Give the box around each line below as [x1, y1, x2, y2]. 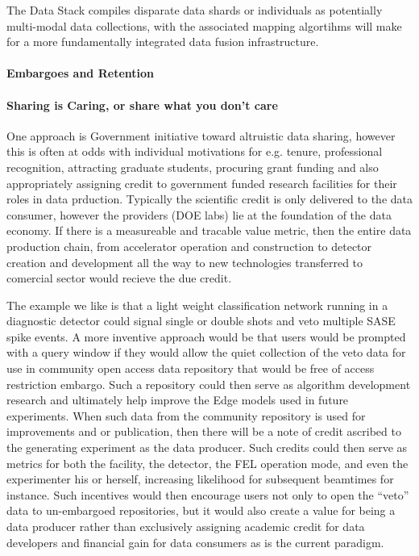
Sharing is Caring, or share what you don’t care [6, 96, 278, 113]
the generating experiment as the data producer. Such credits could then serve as [6, 439, 408, 456]
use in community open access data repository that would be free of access [6, 360, 375, 377]
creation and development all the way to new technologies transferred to [6, 253, 363, 270]
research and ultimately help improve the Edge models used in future [6, 391, 349, 408]
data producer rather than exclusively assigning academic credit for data [6, 518, 365, 535]
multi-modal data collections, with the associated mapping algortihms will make [6, 17, 402, 34]
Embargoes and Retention [6, 65, 154, 82]
